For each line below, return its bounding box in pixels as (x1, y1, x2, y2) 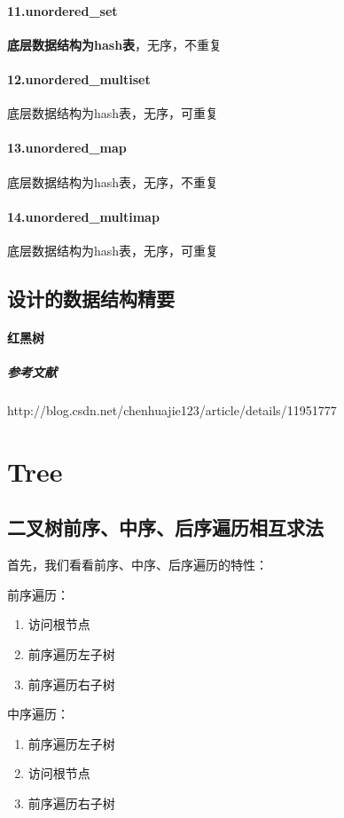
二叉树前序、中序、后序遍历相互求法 (7, 514, 324, 541)
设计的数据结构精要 (7, 284, 175, 311)
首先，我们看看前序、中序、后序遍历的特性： (7, 555, 268, 574)
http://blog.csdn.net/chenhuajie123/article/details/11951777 (7, 401, 337, 420)
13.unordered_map (7, 138, 127, 157)
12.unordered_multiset (7, 69, 151, 88)
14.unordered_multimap (7, 207, 160, 225)
